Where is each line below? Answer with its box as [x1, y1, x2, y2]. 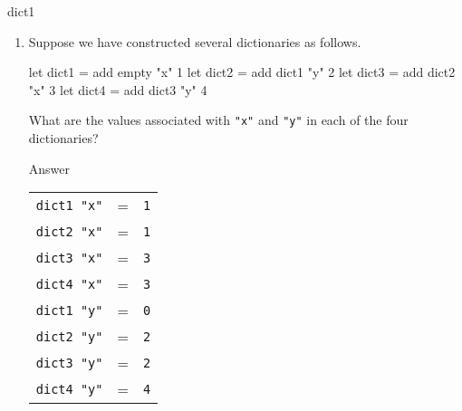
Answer [28, 158, 71, 177]
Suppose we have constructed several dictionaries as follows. [28, 32, 361, 51]
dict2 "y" [35, 329, 103, 344]
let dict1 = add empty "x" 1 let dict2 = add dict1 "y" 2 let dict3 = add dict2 [28, 62, 456, 81]
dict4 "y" [35, 381, 103, 397]
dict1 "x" [35, 197, 103, 213]
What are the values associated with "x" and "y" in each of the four [28, 110, 409, 129]
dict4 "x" [35, 276, 103, 292]
